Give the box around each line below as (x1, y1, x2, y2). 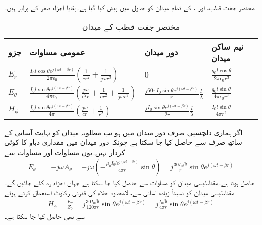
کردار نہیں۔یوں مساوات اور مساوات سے (4, 146, 125, 157)
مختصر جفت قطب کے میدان (82, 20, 180, 32)
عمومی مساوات (29, 46, 85, 58)
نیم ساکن (211, 40, 244, 52)
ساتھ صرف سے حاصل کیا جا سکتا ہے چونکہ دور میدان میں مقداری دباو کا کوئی (4, 137, 242, 147)
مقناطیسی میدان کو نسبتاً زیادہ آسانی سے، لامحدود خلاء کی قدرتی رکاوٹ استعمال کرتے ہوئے (4, 187, 235, 197)
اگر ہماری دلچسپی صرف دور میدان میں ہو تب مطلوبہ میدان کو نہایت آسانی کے (4, 127, 243, 137)
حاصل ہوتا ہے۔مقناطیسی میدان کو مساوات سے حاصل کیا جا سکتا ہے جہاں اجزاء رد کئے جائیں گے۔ (4, 177, 255, 188)
